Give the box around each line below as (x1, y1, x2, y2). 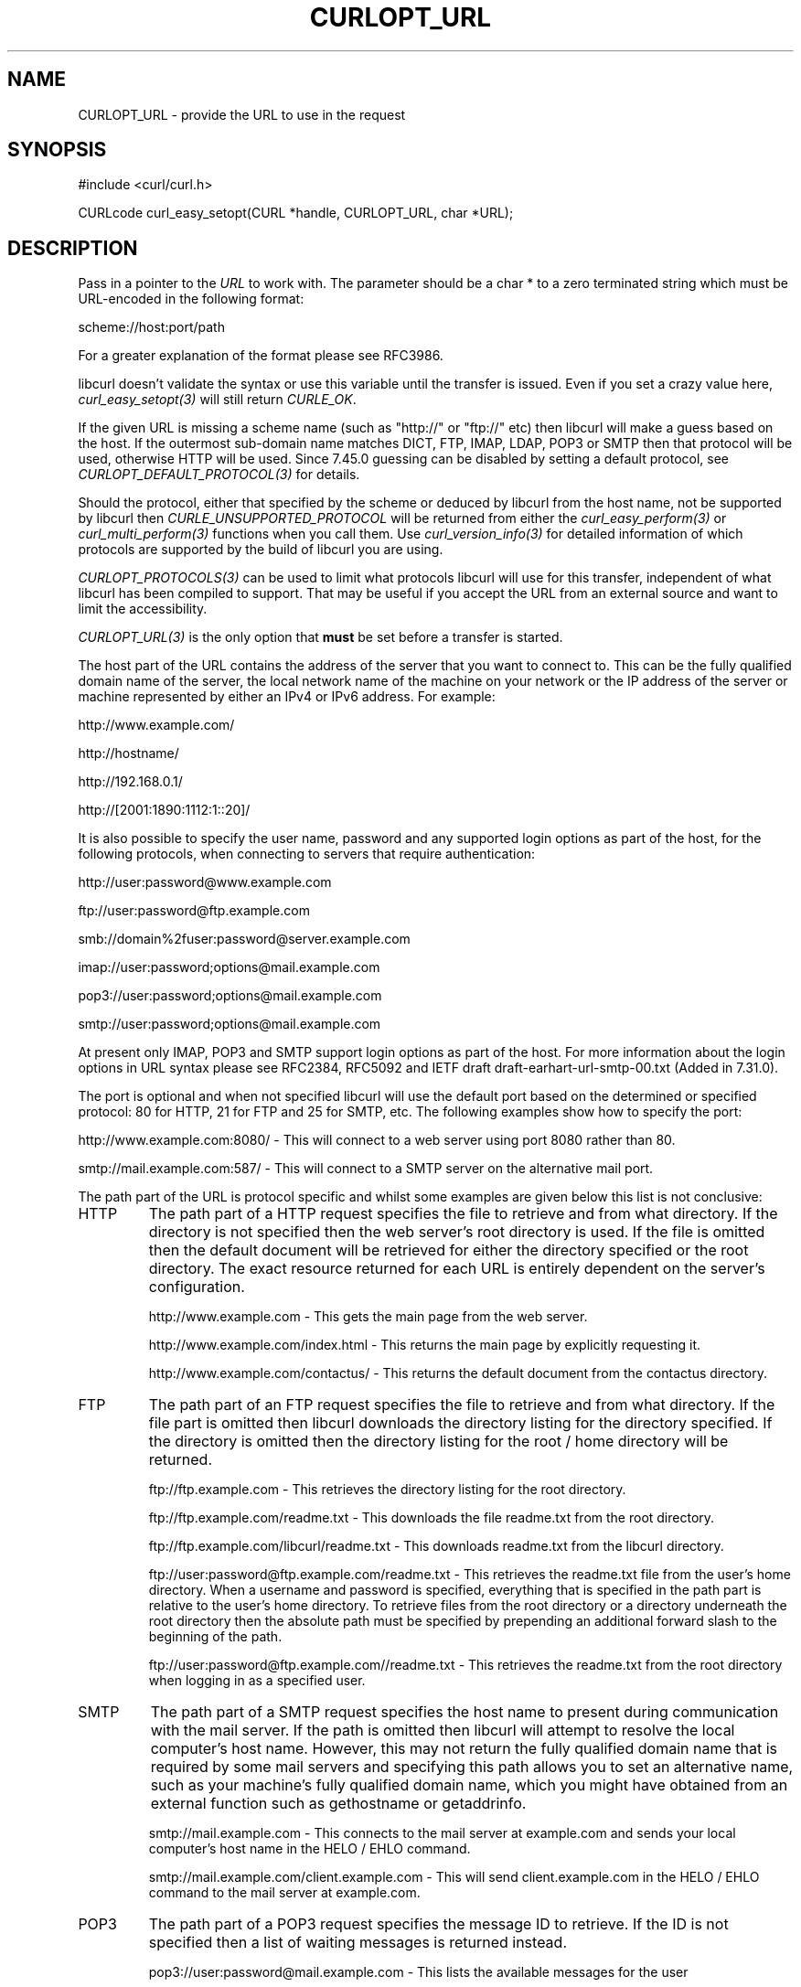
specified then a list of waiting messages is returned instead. (148, 1933, 568, 1952)
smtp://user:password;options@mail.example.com (78, 1016, 381, 1032)
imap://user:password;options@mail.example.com (78, 959, 380, 976)
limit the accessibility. (78, 601, 208, 617)
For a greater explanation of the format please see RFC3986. (78, 347, 443, 364)
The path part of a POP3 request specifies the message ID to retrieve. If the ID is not (148, 1915, 729, 1934)
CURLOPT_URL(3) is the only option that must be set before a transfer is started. (78, 629, 563, 646)
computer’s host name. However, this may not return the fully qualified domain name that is (150, 1739, 777, 1758)
